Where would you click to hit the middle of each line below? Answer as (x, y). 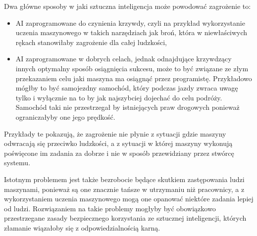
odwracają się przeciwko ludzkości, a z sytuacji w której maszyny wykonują (118, 143)
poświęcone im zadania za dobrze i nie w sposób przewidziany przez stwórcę (119, 153)
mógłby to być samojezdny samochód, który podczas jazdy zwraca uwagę (127, 88)
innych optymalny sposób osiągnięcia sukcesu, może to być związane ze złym (132, 68)
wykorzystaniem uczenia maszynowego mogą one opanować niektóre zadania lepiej (129, 199)
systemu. (17, 163)
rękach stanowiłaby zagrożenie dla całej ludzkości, (91, 42)
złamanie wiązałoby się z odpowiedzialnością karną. (82, 227)
